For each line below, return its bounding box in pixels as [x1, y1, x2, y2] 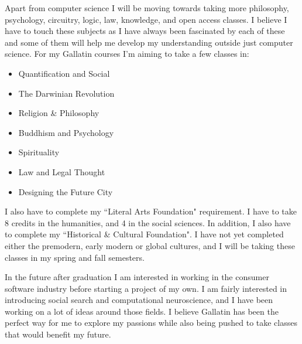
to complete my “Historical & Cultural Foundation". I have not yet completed [5, 228, 284, 240]
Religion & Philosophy [18, 107, 99, 119]
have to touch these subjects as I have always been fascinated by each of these [5, 25, 285, 37]
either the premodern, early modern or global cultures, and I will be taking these [5, 239, 295, 251]
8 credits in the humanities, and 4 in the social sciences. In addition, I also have [5, 216, 291, 229]
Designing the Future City [18, 185, 113, 197]
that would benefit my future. [5, 328, 111, 340]
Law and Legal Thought [18, 165, 105, 178]
